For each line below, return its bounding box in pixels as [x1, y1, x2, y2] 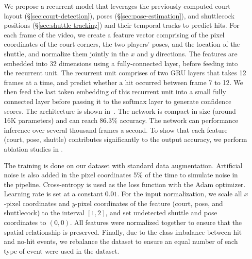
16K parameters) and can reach [4, 115, 98, 125]
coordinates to [4, 217, 46, 227]
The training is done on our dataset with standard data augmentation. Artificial [4, 160, 243, 170]
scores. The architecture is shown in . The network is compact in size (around [4, 105, 236, 116]
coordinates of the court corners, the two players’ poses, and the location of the [4, 39, 240, 49]
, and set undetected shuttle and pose [105, 207, 217, 218]
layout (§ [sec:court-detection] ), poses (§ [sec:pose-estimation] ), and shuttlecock [4, 10, 235, 20]
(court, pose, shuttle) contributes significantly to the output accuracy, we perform [4, 134, 247, 144]
